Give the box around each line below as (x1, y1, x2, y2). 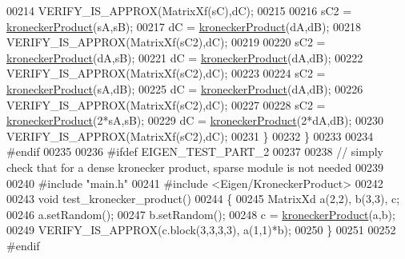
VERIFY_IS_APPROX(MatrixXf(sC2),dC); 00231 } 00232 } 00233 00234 (6, 127, 374, 144)
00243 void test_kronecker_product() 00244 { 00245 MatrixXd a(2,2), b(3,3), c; (6, 190, 400, 207)
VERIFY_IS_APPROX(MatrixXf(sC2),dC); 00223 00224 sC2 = (6, 65, 326, 82)
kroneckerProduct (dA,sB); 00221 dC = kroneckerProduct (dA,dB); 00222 (6, 49, 363, 66)
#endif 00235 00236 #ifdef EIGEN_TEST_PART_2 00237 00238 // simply (6, 143, 383, 160)
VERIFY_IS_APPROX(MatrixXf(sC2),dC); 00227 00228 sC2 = (6, 96, 326, 113)
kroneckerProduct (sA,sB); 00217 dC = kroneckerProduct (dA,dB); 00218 (6, 18, 362, 34)
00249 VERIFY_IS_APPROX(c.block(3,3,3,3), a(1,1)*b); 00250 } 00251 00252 (6, 221, 396, 238)
